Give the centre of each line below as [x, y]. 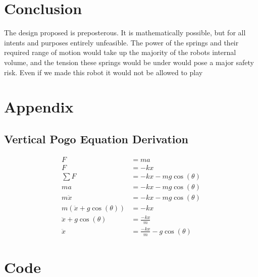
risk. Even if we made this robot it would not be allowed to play [104, 72]
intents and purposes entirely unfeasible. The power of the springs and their [121, 42]
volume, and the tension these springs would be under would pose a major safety [129, 62]
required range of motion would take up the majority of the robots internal [120, 52]
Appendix [39, 107]
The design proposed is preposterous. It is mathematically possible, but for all [125, 33]
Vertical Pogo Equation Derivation [96, 138]
